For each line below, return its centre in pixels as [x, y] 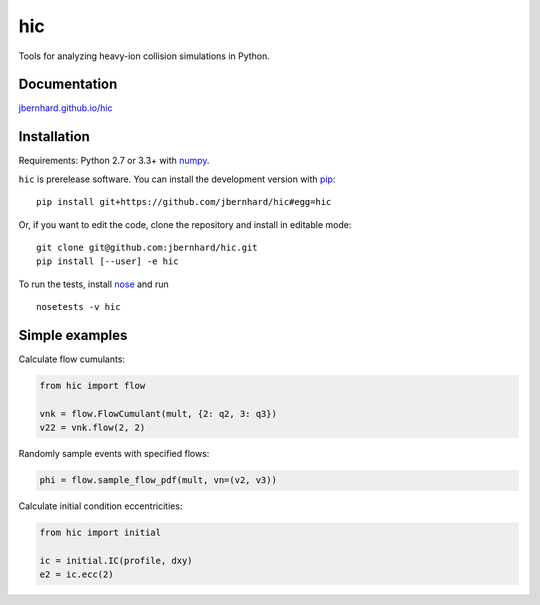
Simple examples [73, 335]
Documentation [68, 84]
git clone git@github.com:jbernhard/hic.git [147, 247]
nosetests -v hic [78, 307]
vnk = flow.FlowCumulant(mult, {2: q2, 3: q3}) [158, 413]
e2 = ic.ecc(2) [76, 574]
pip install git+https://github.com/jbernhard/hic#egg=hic [184, 202]
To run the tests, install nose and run [93, 284]
